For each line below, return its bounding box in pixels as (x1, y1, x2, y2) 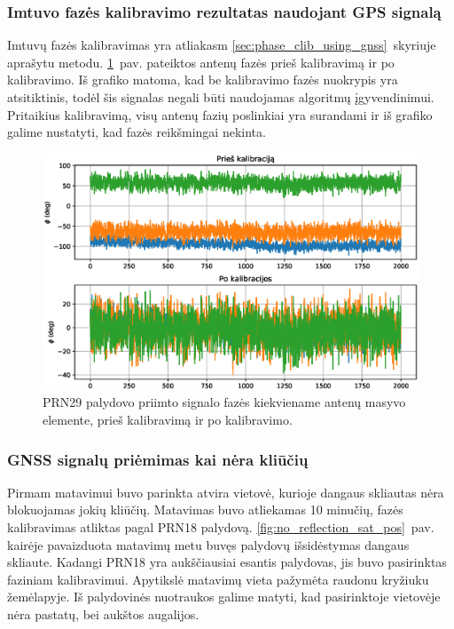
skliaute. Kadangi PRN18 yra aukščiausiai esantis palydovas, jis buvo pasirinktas (7, 553, 447, 571)
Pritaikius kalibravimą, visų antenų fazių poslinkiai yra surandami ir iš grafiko (7, 105, 433, 123)
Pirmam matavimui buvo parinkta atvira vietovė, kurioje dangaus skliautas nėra (7, 482, 444, 501)
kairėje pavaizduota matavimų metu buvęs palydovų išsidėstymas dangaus (7, 535, 410, 553)
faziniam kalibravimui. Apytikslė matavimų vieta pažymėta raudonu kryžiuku (7, 569, 429, 588)
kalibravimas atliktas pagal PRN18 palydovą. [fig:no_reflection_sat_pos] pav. (7, 518, 434, 537)
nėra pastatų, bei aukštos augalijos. (7, 605, 200, 624)
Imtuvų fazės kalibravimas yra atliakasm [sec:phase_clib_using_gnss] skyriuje (7, 36, 436, 54)
